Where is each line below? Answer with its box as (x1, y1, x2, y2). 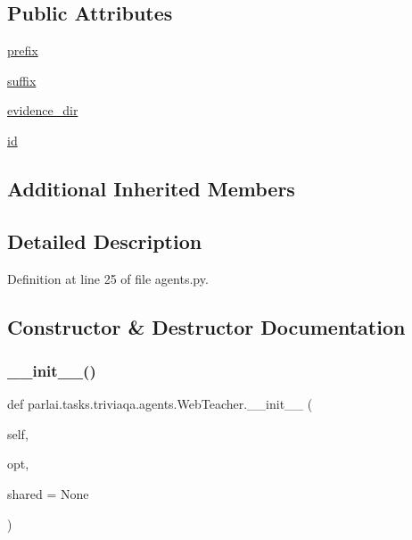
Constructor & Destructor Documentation (7, 312, 406, 340)
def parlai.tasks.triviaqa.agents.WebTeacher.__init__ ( (7, 395, 313, 413)
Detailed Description (7, 227, 202, 254)
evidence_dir (7, 101, 78, 120)
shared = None (7, 484, 89, 503)
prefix (7, 41, 38, 60)
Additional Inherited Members (7, 174, 295, 202)
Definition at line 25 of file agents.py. (7, 269, 209, 287)
